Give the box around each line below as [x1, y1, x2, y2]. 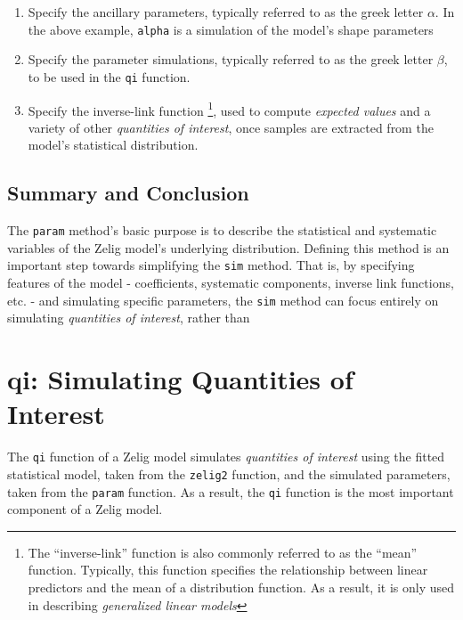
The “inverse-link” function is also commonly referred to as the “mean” [28, 542, 418, 561]
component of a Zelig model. [7, 500, 163, 518]
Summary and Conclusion [7, 179, 249, 207]
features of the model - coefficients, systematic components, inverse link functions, [7, 273, 454, 292]
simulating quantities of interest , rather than [7, 308, 250, 327]
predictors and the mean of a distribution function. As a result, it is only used [28, 577, 455, 596]
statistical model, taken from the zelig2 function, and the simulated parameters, [7, 464, 451, 483]
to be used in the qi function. [28, 67, 191, 86]
